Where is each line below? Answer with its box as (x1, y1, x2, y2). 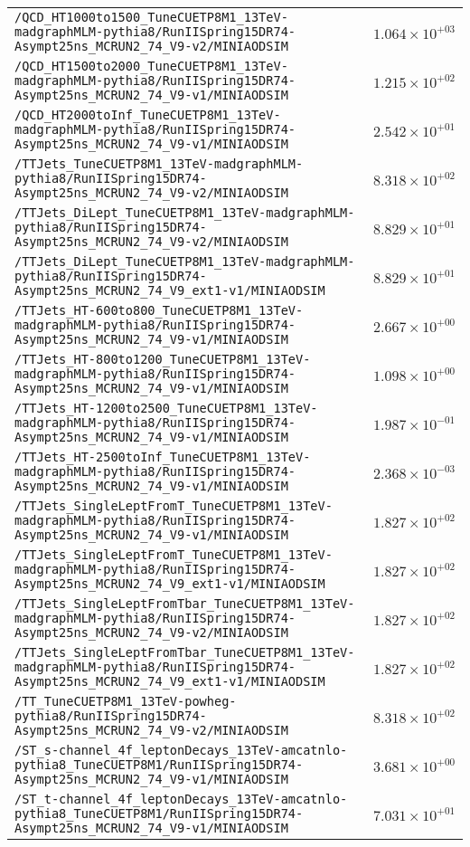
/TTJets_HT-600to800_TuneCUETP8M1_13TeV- (14, 303, 304, 318)
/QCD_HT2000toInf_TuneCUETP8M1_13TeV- (14, 108, 281, 122)
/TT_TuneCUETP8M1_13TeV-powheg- (14, 694, 237, 709)
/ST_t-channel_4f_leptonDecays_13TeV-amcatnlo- (14, 792, 348, 806)
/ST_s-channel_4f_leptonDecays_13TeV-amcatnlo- (14, 743, 348, 757)
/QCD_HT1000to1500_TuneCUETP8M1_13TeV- (14, 10, 288, 24)
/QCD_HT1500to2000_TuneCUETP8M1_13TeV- (14, 59, 288, 73)
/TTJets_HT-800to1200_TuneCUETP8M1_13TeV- (14, 352, 311, 366)
